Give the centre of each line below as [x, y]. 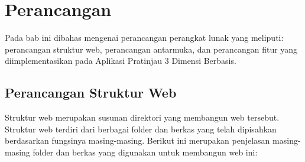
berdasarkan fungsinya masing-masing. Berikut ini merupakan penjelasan [137, 140]
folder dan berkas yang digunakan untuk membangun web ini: [145, 152]
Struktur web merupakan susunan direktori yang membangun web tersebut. [142, 117]
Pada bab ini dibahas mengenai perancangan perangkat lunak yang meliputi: [144, 38]
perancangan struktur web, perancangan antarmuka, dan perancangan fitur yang [151, 49]
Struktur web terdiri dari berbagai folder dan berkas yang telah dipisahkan [141, 129]
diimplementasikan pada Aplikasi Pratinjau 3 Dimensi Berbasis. [121, 61]
